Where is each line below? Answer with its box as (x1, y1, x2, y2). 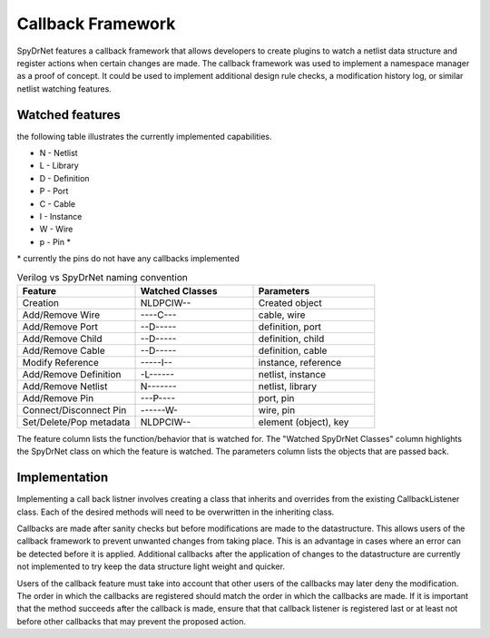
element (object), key (258, 416, 349, 428)
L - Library (39, 160, 79, 172)
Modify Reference (22, 356, 100, 368)
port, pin (258, 391, 295, 404)
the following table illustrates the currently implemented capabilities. (16, 131, 272, 142)
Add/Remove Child (22, 332, 103, 345)
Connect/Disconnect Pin (22, 404, 127, 417)
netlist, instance (258, 368, 327, 380)
